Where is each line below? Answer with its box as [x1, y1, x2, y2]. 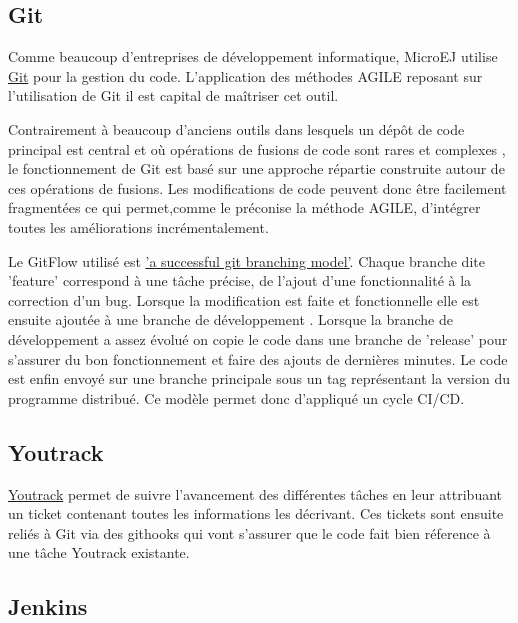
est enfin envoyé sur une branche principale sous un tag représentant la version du [8, 368, 510, 389]
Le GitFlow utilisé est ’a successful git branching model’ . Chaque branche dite [8, 250, 485, 271]
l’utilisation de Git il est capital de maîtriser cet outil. [8, 85, 339, 106]
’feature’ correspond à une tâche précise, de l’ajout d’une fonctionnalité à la [8, 270, 472, 291]
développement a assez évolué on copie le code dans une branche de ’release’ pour [8, 328, 508, 349]
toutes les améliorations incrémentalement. [8, 216, 269, 237]
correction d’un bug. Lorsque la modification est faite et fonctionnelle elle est [8, 289, 480, 310]
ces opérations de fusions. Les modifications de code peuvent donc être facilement [8, 177, 507, 198]
